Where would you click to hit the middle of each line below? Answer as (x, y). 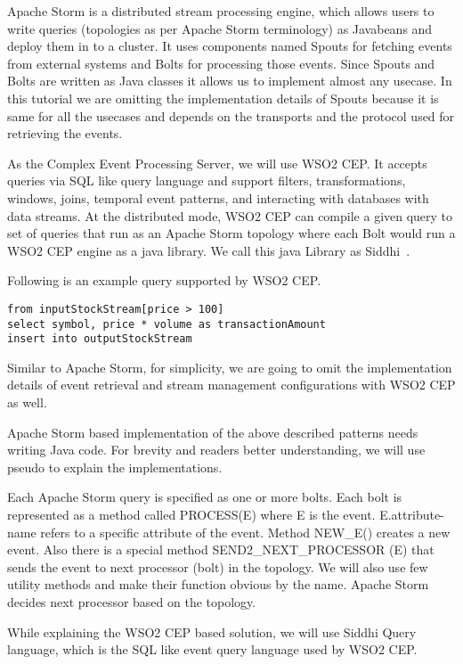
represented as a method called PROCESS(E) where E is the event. (191, 515)
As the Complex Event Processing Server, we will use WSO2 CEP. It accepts (217, 163)
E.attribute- (412, 515)
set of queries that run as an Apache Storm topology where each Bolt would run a (231, 233)
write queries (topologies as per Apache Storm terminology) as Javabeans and (220, 28)
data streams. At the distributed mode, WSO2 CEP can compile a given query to (230, 215)
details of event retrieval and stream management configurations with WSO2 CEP (231, 385)
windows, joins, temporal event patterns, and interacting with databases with (218, 197)
